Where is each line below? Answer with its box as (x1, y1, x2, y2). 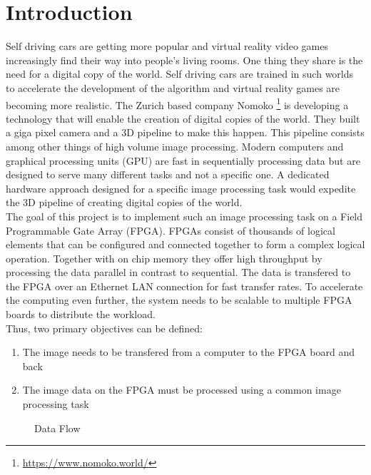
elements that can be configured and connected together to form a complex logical (6, 237, 365, 252)
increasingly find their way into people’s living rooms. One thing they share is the (6, 52, 363, 67)
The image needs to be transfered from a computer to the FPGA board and (22, 344, 355, 359)
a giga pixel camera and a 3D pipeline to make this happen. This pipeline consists (6, 125, 365, 140)
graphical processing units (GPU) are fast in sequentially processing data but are (6, 153, 360, 168)
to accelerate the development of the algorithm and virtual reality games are (6, 80, 340, 95)
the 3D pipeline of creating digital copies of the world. (6, 195, 243, 210)
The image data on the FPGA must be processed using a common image (22, 382, 341, 397)
